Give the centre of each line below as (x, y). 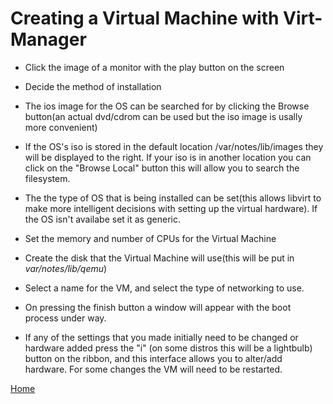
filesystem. (47, 178)
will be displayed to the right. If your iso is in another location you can (168, 157)
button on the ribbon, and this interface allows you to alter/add (153, 358)
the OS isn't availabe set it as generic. (102, 219)
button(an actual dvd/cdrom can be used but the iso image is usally (163, 116)
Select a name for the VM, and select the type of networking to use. (164, 288)
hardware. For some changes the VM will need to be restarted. (153, 369)
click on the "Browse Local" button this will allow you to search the (162, 168)
